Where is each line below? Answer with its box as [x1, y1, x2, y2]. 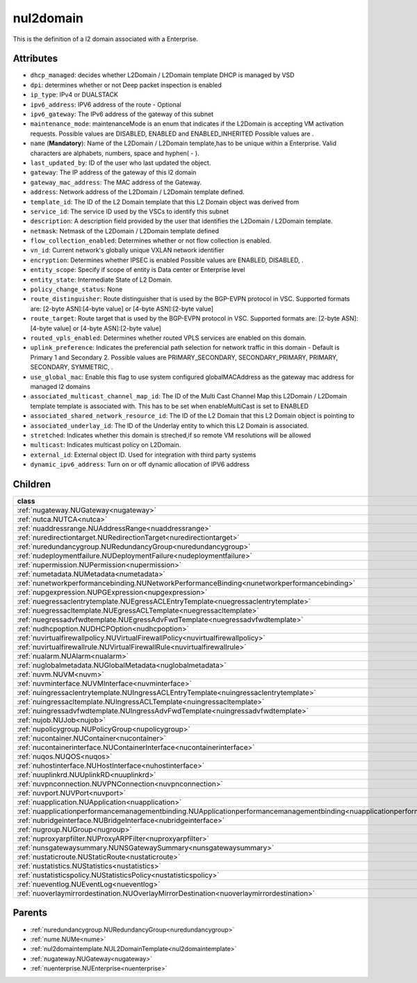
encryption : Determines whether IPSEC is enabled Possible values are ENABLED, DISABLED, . [30, 256, 304, 264]
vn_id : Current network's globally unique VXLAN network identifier [30, 246, 224, 254]
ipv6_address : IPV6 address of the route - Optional [30, 100, 182, 108]
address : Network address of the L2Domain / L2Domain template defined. [30, 188, 245, 196]
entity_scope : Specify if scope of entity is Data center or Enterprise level [30, 266, 245, 274]
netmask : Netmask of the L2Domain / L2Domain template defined [30, 227, 219, 235]
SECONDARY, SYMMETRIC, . [30, 363, 114, 371]
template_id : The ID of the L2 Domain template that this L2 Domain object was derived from [30, 197, 300, 206]
